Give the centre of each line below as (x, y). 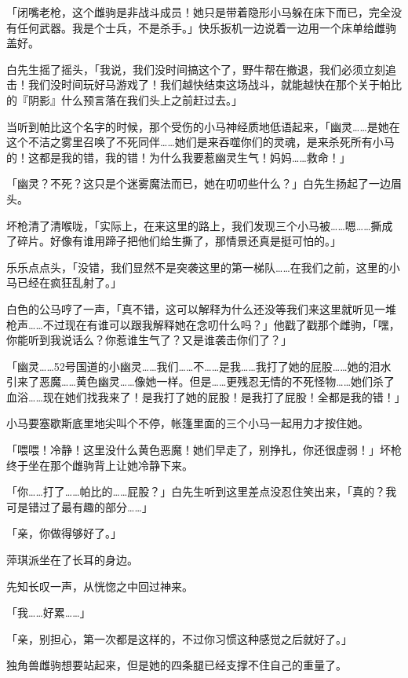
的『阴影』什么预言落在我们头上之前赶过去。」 (124, 99)
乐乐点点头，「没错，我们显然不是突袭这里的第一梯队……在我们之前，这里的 (198, 267)
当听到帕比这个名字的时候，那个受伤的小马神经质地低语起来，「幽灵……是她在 (203, 126)
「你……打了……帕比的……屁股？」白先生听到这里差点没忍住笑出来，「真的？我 (202, 491)
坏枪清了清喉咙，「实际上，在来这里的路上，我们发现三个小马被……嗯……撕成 (200, 225)
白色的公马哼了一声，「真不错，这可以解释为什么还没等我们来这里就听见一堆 (201, 308)
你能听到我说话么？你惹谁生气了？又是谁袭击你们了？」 (149, 340)
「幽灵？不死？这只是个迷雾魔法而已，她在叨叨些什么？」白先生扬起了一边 (199, 183)
